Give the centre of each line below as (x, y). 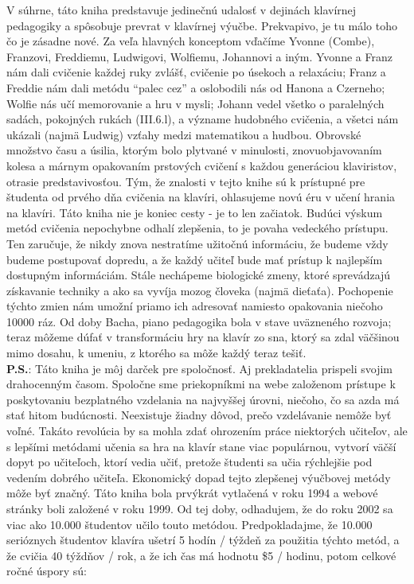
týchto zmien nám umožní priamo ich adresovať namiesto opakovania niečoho (195, 306)
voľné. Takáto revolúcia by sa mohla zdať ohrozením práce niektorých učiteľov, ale (207, 431)
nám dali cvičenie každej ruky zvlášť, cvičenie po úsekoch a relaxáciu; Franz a (196, 72)
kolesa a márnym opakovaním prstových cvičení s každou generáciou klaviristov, (202, 165)
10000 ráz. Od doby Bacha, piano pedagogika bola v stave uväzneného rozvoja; (199, 321)
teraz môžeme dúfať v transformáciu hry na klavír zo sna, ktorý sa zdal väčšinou (203, 337)
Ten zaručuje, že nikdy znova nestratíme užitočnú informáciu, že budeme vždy (197, 243)
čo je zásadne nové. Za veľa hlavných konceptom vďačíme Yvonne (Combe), (191, 41)
